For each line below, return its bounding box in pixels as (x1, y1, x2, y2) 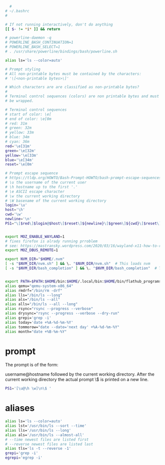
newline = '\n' (5, 216, 32, 221)
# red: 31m (5, 121, 27, 126)
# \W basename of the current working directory (5, 198, 107, 203)
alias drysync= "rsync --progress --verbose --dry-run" (5, 311, 120, 316)
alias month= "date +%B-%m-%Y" (5, 329, 67, 334)
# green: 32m (5, 126, 32, 130)
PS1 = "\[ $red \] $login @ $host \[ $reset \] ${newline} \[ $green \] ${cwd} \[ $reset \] (5, 221, 162, 226)
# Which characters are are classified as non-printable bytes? (5, 85, 139, 90)
